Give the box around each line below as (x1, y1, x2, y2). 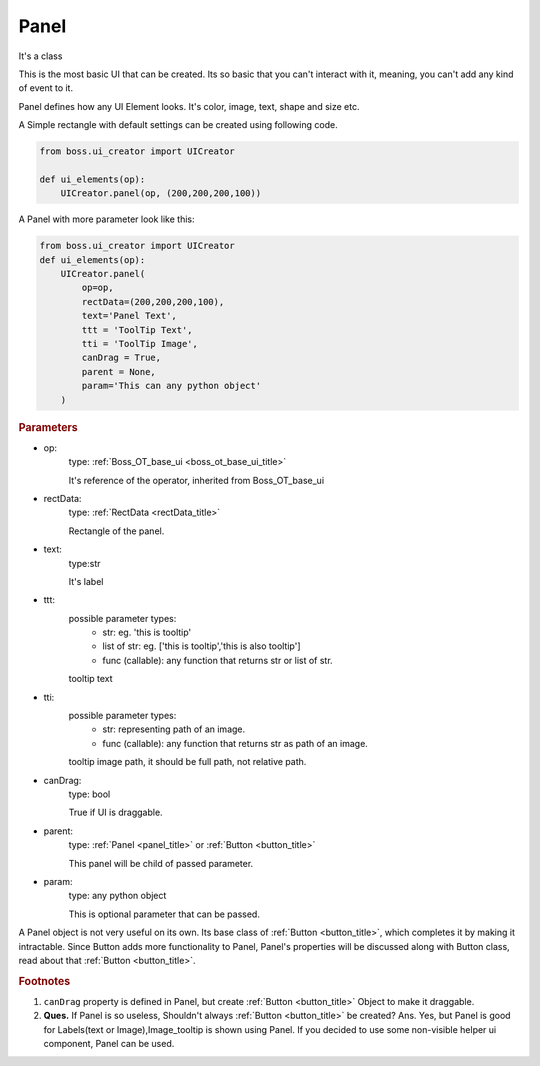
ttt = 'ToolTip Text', (81, 324, 194, 335)
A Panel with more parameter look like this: (18, 213, 195, 225)
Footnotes (18, 974, 71, 988)
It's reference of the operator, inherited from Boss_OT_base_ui (68, 474, 325, 486)
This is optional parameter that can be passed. (68, 908, 260, 920)
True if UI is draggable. (68, 806, 164, 819)
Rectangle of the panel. (68, 525, 165, 537)
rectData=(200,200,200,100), (81, 296, 225, 307)
